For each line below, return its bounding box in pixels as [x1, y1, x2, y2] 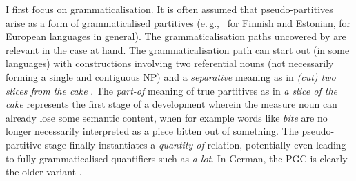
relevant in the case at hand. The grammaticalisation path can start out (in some [6, 42, 350, 57]
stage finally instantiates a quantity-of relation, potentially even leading [44, 137, 346, 151]
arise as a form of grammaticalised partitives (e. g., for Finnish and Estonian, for [6, 15, 351, 30]
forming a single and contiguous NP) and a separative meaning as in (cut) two [6, 69, 336, 84]
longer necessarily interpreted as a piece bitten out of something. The [6, 124, 299, 138]
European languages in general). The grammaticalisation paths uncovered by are [6, 29, 346, 44]
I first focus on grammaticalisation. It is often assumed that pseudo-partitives [6, 2, 333, 16]
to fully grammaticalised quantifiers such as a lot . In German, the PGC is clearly [6, 151, 348, 165]
